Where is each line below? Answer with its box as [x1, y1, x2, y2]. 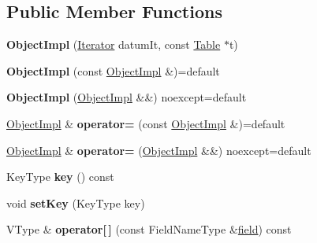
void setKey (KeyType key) [6, 194, 145, 211]
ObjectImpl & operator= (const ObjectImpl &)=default [6, 115, 285, 131]
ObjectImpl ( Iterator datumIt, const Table [6, 36, 221, 53]
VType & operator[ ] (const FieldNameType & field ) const [6, 221, 292, 237]
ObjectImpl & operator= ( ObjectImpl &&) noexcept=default [6, 142, 311, 158]
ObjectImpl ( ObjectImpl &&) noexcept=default [6, 89, 247, 105]
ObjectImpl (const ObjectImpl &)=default [6, 62, 220, 79]
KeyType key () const [6, 168, 114, 185]
